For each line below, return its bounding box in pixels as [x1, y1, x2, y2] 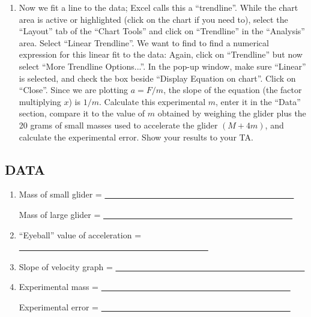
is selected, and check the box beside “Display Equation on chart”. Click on [19, 71, 296, 84]
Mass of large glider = [19, 208, 101, 220]
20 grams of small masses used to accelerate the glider [19, 118, 218, 131]
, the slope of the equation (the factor [163, 83, 302, 96]
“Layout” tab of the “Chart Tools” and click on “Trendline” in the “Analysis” [19, 25, 305, 37]
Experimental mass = [19, 280, 99, 293]
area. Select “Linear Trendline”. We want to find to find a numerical [19, 36, 269, 49]
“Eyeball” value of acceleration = [19, 228, 142, 241]
